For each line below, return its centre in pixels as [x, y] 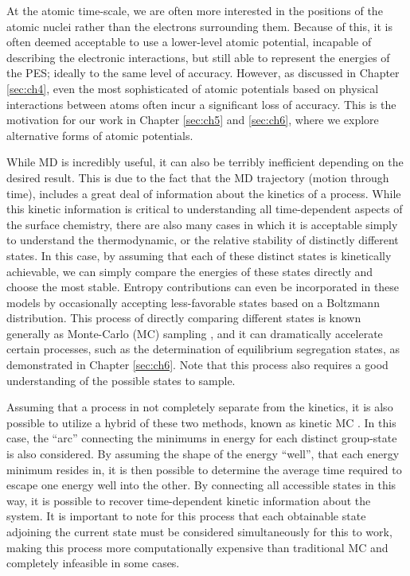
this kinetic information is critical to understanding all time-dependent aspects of [205, 209]
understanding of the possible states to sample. [121, 380]
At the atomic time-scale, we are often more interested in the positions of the [195, 10]
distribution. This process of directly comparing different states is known [184, 318]
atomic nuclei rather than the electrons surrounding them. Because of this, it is [199, 26]
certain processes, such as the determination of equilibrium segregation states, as [203, 349]
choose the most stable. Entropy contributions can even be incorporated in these [203, 287]
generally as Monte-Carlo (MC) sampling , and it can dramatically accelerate [195, 333]
